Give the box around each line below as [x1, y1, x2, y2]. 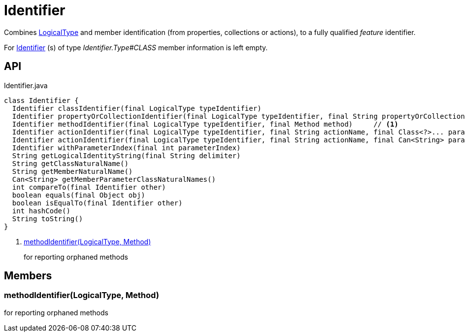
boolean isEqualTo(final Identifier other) [12, 199, 183, 207]
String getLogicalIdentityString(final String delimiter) [12, 151, 241, 160]
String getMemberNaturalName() [12, 167, 133, 175]
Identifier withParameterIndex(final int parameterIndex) [12, 143, 241, 152]
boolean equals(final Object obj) [12, 191, 145, 199]
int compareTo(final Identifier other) [12, 183, 166, 191]
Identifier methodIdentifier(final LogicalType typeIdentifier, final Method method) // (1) [12, 120, 399, 128]
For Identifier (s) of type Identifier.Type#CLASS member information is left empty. [4, 43, 268, 52]
